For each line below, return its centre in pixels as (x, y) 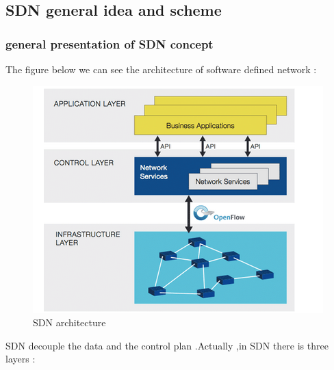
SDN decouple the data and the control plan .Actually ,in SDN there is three (167, 345)
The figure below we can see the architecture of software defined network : (161, 69)
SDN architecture (69, 322)
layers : (21, 359)
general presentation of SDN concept (110, 43)
